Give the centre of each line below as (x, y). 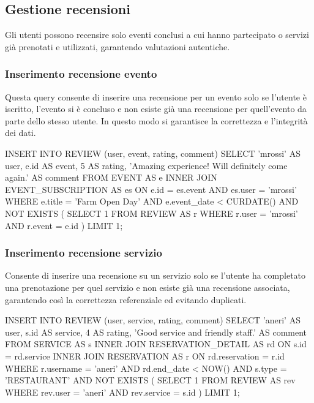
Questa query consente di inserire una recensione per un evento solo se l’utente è (156, 96)
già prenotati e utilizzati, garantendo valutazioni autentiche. (118, 46)
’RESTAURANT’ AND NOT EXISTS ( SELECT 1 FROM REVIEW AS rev (150, 380)
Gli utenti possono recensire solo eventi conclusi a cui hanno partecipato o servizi (157, 35)
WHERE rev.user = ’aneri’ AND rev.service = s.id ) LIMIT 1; (122, 392)
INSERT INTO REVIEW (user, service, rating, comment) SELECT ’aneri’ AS (153, 320)
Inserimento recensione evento (81, 74)
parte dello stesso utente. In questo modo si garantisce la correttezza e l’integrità (156, 120)
